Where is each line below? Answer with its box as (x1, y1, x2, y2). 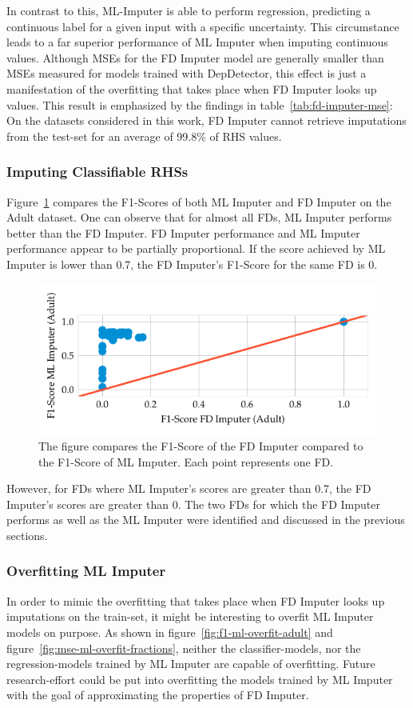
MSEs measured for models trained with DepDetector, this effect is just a (6, 65, 367, 82)
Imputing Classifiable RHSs (6, 162, 189, 182)
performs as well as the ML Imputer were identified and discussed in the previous (6, 511, 405, 528)
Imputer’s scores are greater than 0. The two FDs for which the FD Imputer (6, 495, 380, 512)
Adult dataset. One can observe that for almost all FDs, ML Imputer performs (6, 209, 392, 226)
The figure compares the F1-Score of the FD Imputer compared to (38, 437, 363, 454)
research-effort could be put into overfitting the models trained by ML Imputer (6, 670, 393, 687)
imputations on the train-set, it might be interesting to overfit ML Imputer (6, 608, 374, 625)
